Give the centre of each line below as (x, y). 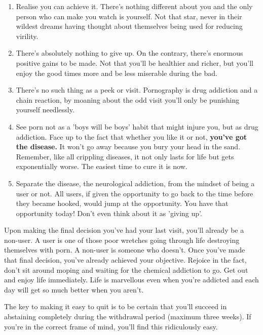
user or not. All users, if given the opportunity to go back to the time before (135, 193)
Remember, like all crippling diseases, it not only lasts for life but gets (125, 156)
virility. (27, 36)
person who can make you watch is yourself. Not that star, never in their (129, 16)
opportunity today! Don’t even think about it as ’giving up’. (109, 213)
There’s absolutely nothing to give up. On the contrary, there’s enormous (129, 53)
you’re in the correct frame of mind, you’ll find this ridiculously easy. (111, 326)
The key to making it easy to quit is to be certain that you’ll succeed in (116, 306)
